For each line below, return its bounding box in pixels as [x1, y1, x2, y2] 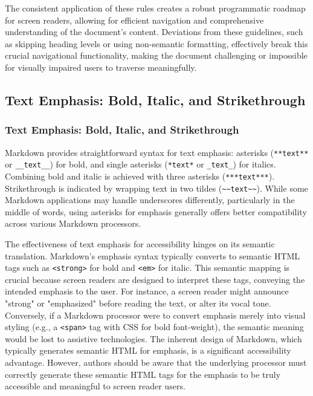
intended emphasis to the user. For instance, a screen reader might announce [5, 285, 289, 297]
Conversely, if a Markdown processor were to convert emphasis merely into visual [5, 308, 306, 321]
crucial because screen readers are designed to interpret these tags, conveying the [5, 273, 305, 285]
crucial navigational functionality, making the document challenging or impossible [5, 49, 308, 62]
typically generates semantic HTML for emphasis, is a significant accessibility [5, 344, 291, 357]
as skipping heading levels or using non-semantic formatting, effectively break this [5, 37, 308, 50]
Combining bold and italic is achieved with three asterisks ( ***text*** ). [5, 169, 275, 182]
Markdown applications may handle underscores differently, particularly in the [5, 193, 295, 206]
